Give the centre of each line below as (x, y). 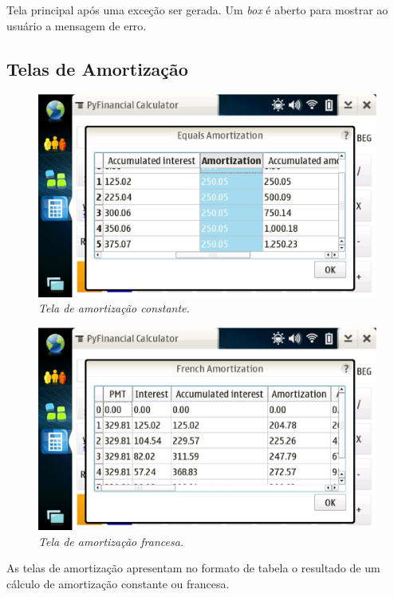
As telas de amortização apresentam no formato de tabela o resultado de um (193, 568)
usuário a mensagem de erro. (77, 25)
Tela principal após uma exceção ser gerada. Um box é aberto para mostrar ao (197, 10)
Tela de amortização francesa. (111, 541)
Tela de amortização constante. (114, 308)
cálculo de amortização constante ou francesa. (118, 583)
